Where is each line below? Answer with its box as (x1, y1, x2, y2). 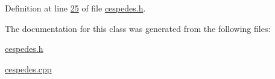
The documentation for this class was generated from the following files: (5, 22, 271, 34)
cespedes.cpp (5, 62, 52, 75)
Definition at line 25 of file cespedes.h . (5, 2, 146, 14)
